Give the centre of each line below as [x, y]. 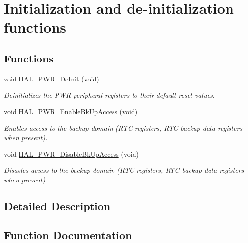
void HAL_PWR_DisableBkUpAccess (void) [71, 153]
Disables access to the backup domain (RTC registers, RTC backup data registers [124, 170]
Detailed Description [57, 206]
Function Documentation [68, 234]
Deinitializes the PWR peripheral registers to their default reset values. [109, 95]
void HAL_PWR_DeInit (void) [52, 78]
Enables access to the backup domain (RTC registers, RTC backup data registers [123, 128]
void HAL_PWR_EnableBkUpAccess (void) [71, 111]
